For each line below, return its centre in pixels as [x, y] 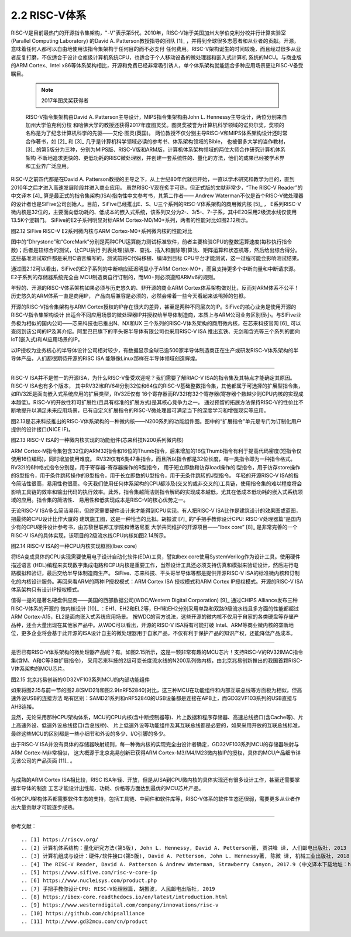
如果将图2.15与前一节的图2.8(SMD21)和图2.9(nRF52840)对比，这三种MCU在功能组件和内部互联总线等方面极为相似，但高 [156, 690]
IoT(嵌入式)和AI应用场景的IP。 [47, 339]
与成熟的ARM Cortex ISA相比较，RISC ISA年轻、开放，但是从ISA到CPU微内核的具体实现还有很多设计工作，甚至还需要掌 [155, 780]
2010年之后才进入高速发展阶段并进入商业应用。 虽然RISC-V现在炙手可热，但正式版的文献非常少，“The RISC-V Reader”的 [157, 187]
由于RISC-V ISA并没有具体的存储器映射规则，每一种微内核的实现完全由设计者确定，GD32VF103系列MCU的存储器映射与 [155, 744]
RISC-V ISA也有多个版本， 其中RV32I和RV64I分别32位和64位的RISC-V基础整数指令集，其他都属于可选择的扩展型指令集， [157, 386]
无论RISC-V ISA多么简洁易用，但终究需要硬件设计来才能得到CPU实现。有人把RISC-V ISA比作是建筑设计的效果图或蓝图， [156, 511]
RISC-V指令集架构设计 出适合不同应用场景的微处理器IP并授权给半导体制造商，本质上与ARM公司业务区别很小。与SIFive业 [156, 315]
